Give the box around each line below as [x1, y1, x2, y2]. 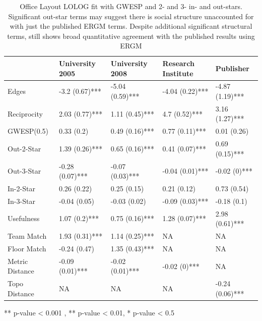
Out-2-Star [8, 143, 41, 153]
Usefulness [8, 213, 40, 224]
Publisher [215, 63, 249, 73]
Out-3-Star [8, 166, 41, 176]
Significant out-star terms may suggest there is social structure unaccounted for [8, 11, 254, 21]
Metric [8, 255, 28, 266]
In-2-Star [8, 183, 35, 193]
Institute [162, 68, 193, 78]
